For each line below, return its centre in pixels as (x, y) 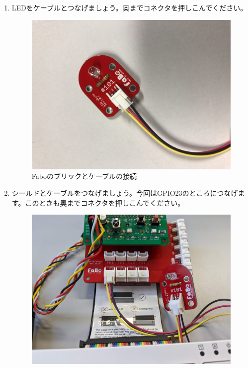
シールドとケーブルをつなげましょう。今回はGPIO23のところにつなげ (125, 192)
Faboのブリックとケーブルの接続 (84, 176)
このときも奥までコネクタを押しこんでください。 (105, 202)
